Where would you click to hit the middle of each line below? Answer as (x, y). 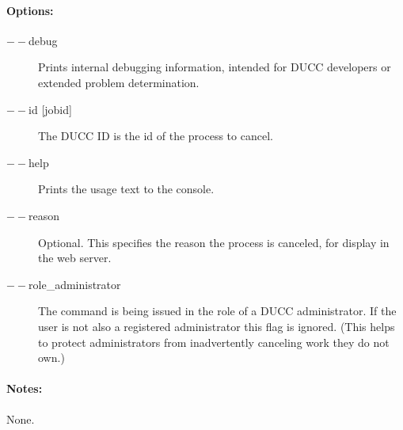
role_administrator (75, 284)
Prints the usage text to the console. (126, 189)
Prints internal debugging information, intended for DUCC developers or (215, 67)
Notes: (25, 388)
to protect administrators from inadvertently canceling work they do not (214, 342)
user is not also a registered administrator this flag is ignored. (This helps (217, 326)
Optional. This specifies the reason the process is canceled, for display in (214, 242)
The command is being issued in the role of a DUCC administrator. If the (217, 311)
